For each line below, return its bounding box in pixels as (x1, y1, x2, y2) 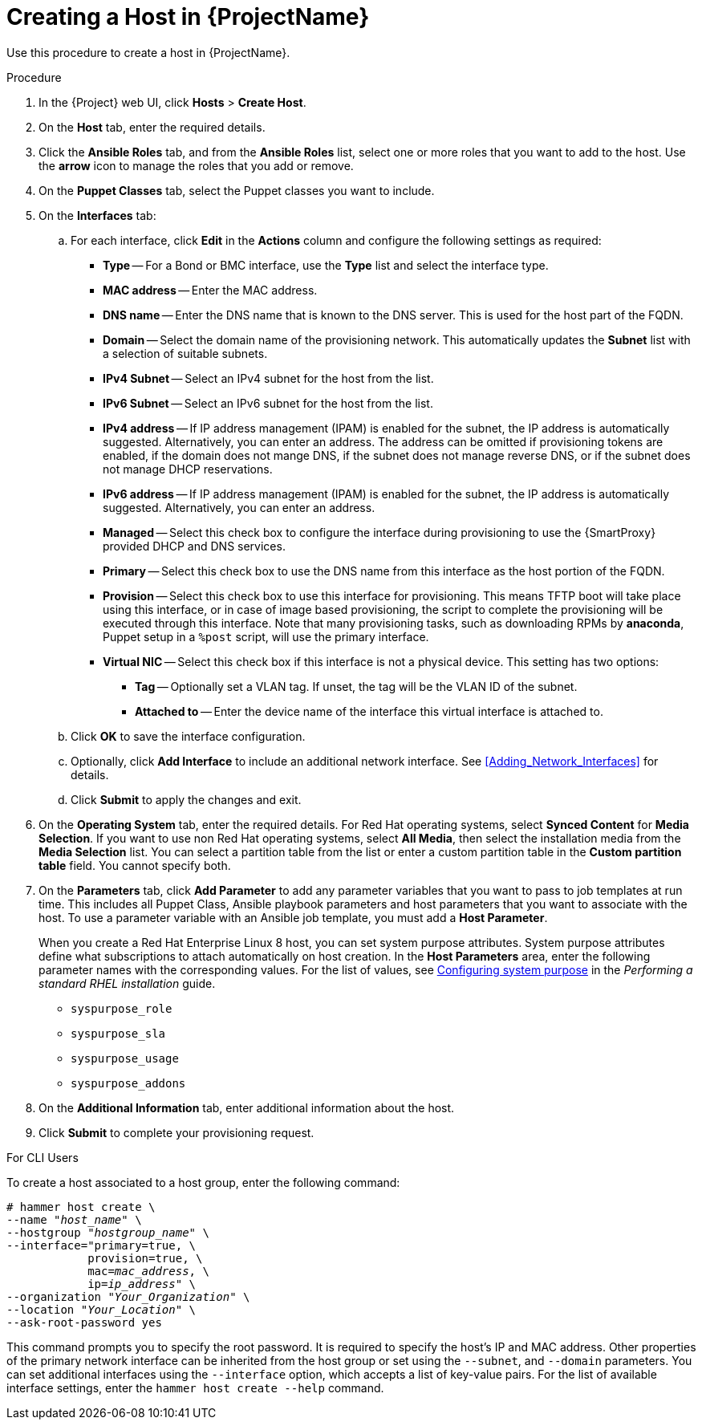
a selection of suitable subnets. (103, 346, 268, 360)
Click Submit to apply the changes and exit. (71, 792, 302, 806)
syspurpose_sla (71, 1026, 166, 1040)
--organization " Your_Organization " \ (6, 1290, 250, 1303)
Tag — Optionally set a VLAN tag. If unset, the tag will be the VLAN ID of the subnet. (135, 679, 578, 693)
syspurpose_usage (71, 1051, 179, 1065)
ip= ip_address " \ (87, 1277, 197, 1290)
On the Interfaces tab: (39, 208, 156, 222)
